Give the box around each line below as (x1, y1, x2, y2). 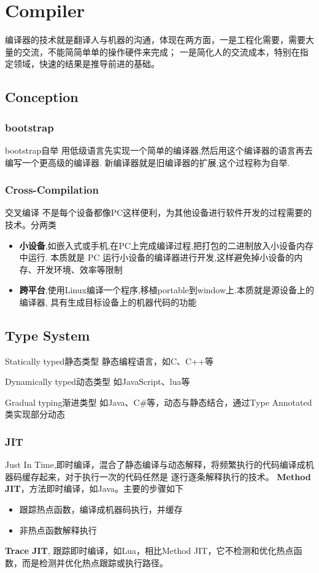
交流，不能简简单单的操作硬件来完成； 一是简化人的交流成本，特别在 (21, 45, 300, 58)
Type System (5, 325, 90, 344)
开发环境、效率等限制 (36, 263, 123, 275)
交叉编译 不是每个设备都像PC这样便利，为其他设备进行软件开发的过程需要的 (5, 206, 312, 219)
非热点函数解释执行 (19, 523, 97, 536)
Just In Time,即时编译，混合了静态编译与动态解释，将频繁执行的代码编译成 (5, 458, 306, 471)
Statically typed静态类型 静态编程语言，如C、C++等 (5, 354, 213, 367)
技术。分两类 (5, 218, 56, 231)
